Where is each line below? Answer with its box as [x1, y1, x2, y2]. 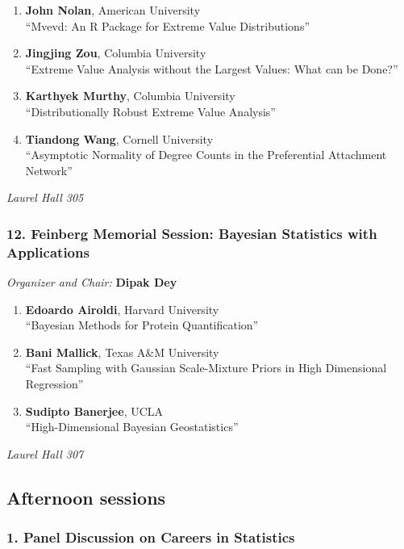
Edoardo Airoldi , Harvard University [25, 300, 219, 317]
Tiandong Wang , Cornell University [25, 130, 214, 147]
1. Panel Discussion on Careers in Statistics [6, 527, 295, 547]
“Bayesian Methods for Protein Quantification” [25, 316, 259, 333]
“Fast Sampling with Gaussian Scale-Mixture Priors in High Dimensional [25, 359, 387, 376]
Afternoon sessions [6, 484, 166, 509]
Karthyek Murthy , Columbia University [25, 87, 235, 104]
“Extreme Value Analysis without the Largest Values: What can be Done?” [25, 60, 398, 77]
